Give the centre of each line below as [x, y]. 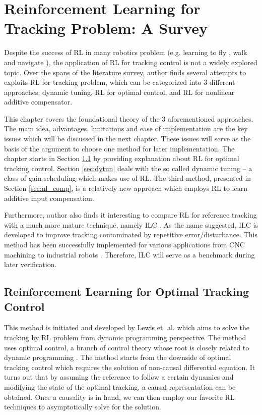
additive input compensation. [49, 198]
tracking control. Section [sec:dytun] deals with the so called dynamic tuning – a [128, 168]
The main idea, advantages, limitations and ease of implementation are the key [126, 128]
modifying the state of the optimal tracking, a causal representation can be [120, 386]
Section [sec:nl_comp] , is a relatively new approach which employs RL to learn [126, 188]
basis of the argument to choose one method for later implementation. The [119, 148]
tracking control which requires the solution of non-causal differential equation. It [130, 367]
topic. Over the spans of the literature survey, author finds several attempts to [125, 72]
